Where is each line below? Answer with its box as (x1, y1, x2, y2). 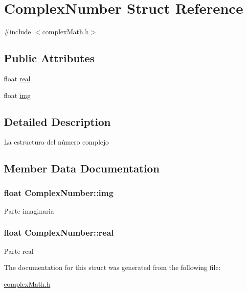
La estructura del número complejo (4, 137, 109, 147)
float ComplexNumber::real (4, 226, 114, 239)
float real (4, 73, 31, 83)
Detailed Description (4, 114, 111, 129)
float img (4, 90, 31, 100)
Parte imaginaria (4, 205, 54, 216)
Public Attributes (4, 50, 95, 66)
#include (4, 26, 31, 37)
